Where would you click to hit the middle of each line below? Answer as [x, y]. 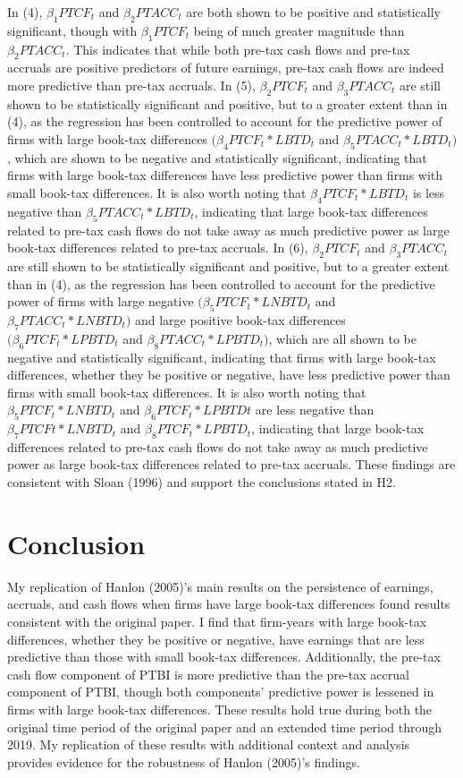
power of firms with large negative [101, 301]
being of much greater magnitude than [299, 30]
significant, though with [72, 30]
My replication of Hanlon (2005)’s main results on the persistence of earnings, [220, 586]
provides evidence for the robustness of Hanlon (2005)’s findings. [184, 761]
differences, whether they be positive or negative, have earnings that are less [216, 639]
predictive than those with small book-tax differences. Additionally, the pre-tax [224, 657]
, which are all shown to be [342, 338]
